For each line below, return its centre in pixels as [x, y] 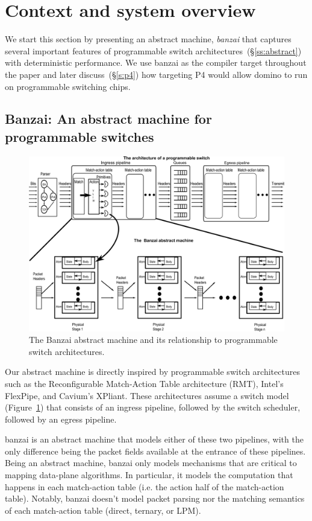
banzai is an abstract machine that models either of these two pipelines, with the [154, 439]
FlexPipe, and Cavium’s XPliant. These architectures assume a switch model [147, 395]
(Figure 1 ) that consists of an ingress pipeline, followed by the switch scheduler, [153, 407]
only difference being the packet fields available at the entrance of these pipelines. [155, 451]
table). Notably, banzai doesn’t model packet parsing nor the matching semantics [155, 498]
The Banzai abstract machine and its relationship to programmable [153, 340]
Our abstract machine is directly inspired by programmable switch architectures [152, 372]
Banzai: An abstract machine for [108, 119]
